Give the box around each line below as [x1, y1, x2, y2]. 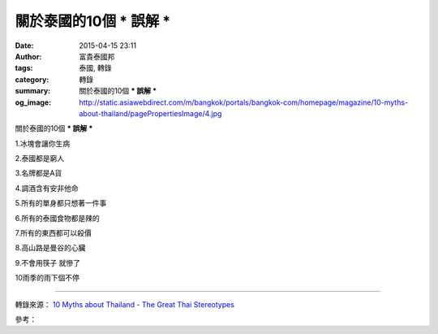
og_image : [15, 98, 52, 107]
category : [15, 74, 49, 85]
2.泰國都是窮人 [15, 154, 65, 163]
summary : [15, 86, 51, 96]
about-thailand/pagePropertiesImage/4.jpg [79, 108, 222, 118]
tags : [15, 63, 33, 73]
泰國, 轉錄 [79, 63, 112, 73]
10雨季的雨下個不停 [15, 273, 80, 283]
